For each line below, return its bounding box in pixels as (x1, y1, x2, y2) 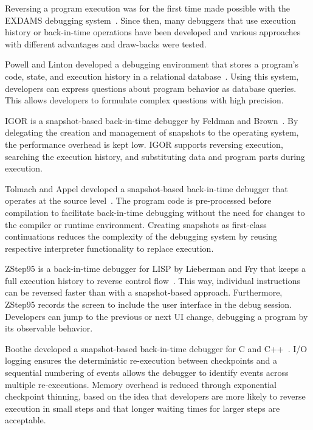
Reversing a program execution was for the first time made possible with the (5, 2, 290, 14)
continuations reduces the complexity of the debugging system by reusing (5, 230, 278, 243)
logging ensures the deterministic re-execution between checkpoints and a (5, 354, 277, 367)
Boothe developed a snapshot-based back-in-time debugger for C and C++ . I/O (5, 342, 308, 355)
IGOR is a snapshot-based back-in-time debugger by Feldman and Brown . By (5, 114, 298, 127)
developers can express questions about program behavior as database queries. (5, 81, 297, 94)
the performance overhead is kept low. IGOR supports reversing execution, (5, 137, 283, 150)
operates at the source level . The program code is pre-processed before (5, 194, 272, 207)
